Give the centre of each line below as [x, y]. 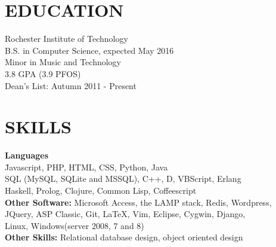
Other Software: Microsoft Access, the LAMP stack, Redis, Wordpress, [138, 202]
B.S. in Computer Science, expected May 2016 [89, 50]
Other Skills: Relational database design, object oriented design [124, 237]
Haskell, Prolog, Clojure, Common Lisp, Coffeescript [101, 190]
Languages [27, 155]
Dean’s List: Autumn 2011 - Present [71, 85]
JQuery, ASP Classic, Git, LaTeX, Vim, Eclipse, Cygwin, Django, [125, 214]
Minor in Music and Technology [63, 62]
